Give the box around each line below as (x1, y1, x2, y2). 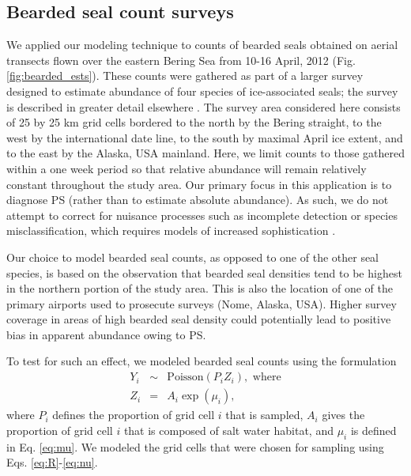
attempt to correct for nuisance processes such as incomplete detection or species (6, 206, 398, 223)
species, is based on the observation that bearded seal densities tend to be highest (6, 264, 402, 281)
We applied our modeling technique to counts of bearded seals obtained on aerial (6, 36, 398, 53)
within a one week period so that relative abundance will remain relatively (6, 160, 367, 176)
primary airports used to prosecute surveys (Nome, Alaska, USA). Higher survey (6, 295, 397, 312)
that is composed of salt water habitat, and (123, 421, 334, 438)
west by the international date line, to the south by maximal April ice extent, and (6, 129, 403, 145)
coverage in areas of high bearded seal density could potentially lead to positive (6, 311, 391, 327)
